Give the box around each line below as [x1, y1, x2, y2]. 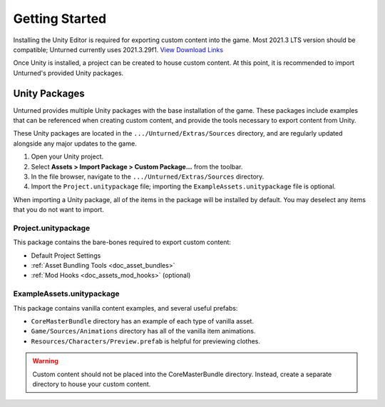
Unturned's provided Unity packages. [13, 69, 124, 77]
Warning [32, 357, 58, 366]
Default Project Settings [31, 251, 101, 260]
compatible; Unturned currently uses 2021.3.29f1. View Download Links [13, 45, 224, 54]
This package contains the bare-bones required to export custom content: [13, 238, 232, 246]
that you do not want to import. [13, 206, 105, 214]
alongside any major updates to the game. [13, 139, 137, 148]
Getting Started [13, 11, 107, 26]
